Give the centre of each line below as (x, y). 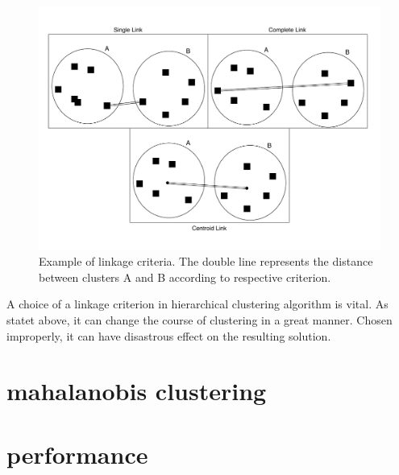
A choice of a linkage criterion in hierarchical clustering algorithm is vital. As (197, 304)
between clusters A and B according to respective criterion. (185, 277)
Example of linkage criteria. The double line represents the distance (206, 261)
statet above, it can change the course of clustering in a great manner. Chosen (199, 320)
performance (77, 454)
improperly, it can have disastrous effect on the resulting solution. (169, 335)
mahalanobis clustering (137, 391)
